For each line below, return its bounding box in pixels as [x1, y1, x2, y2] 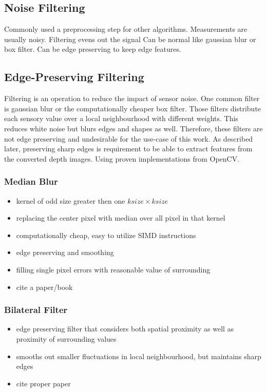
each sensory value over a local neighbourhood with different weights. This [4, 113, 238, 124]
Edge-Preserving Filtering [4, 69, 144, 85]
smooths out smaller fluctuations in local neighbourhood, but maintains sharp [16, 350, 261, 361]
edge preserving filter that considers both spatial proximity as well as [16, 323, 234, 334]
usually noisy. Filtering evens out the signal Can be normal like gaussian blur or [4, 33, 256, 44]
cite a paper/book [16, 281, 73, 292]
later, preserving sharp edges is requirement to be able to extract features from [4, 143, 253, 154]
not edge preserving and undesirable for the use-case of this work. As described [4, 133, 253, 144]
